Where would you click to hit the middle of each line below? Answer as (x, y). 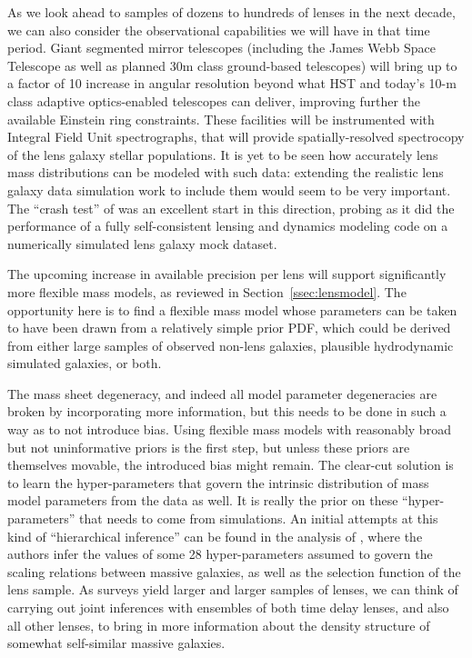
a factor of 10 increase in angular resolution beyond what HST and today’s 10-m (232, 83)
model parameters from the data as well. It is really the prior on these (203, 500)
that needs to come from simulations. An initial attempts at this (259, 518)
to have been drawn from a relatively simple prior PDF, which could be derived (229, 328)
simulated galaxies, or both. (85, 363)
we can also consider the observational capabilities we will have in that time (219, 30)
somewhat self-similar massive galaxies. (116, 643)
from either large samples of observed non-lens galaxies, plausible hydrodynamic (231, 345)
